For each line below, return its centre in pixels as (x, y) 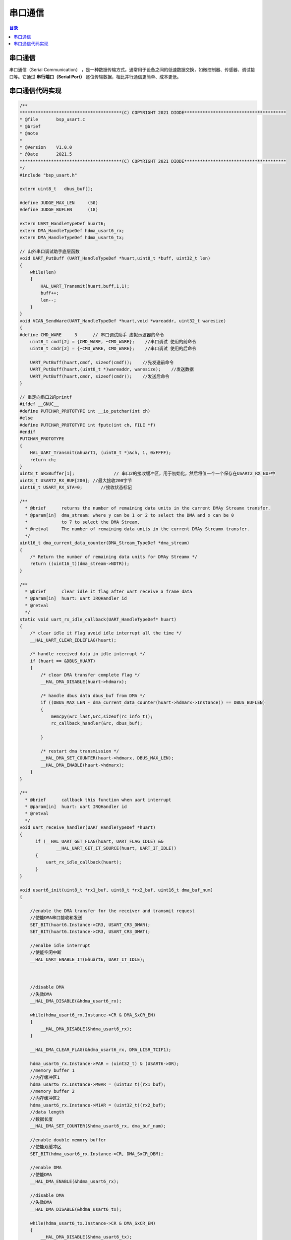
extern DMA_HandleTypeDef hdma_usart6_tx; (72, 238)
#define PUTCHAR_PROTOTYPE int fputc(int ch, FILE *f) (87, 425)
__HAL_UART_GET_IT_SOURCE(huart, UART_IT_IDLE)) (116, 848)
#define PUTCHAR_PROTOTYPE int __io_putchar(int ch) (85, 411)
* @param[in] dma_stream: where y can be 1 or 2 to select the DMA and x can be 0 (129, 515)
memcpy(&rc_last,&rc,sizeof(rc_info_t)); (102, 716)
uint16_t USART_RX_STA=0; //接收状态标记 (76, 488)
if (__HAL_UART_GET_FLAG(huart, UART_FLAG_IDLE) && (99, 841)
